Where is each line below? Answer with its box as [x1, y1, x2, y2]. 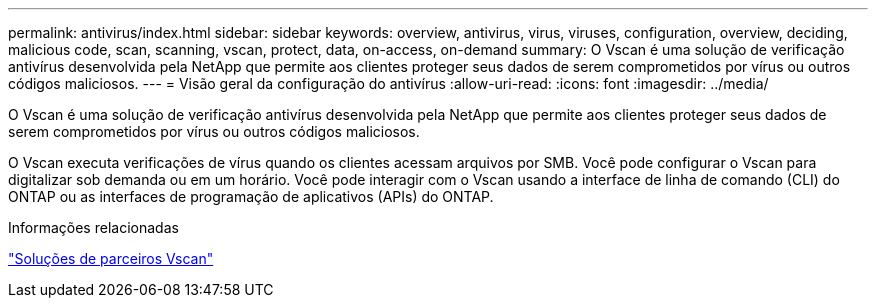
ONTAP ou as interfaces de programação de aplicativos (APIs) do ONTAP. [8, 188, 494, 205]
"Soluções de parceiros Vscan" [8, 250, 214, 267]
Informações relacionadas [8, 219, 179, 236]
